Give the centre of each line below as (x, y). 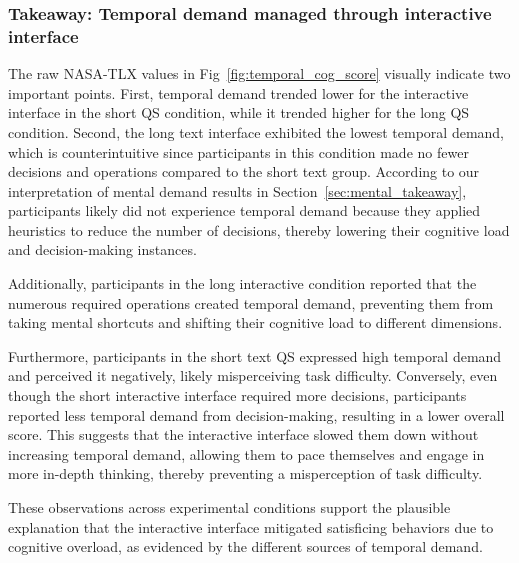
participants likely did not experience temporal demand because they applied (244, 210)
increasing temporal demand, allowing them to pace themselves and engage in (246, 453)
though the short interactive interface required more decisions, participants (237, 395)
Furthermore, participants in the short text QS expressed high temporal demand (255, 355)
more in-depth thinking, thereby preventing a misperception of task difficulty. (245, 473)
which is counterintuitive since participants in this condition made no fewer (238, 151)
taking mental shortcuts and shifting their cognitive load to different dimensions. (255, 322)
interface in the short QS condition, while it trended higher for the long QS (239, 112)
